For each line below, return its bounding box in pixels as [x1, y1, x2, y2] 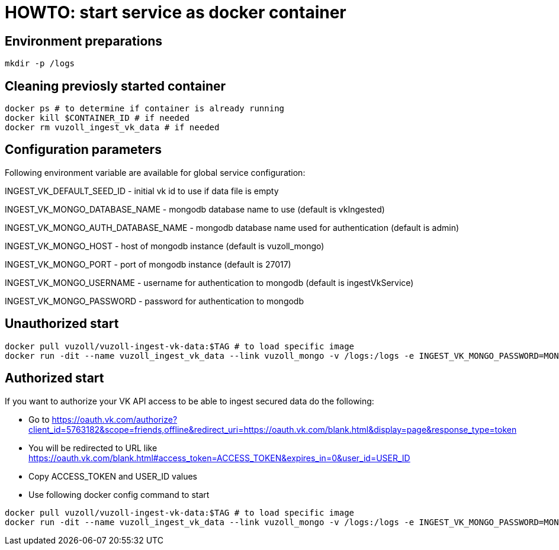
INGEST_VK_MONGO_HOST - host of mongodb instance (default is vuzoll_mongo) [5, 240, 325, 251]
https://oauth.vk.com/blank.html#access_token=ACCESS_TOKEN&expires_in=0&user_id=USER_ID [28, 452, 410, 463]
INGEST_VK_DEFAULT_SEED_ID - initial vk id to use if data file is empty [5, 185, 279, 196]
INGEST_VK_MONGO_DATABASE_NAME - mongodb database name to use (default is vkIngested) [5, 204, 385, 214]
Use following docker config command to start [28, 489, 210, 500]
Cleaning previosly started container [5, 78, 226, 94]
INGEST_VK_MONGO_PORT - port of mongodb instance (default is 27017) [5, 259, 291, 269]
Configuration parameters [5, 142, 162, 157]
